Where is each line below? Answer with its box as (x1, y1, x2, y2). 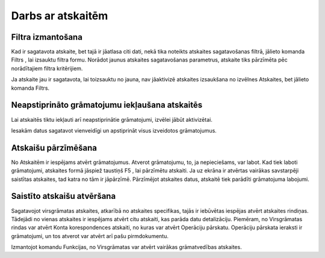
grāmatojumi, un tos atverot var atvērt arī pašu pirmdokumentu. (11, 232, 169, 239)
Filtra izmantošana (11, 32, 82, 42)
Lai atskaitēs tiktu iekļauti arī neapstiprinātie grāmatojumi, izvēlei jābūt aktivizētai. (11, 116, 213, 123)
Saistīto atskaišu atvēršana (11, 191, 116, 201)
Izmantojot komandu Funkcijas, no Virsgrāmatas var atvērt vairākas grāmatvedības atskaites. (11, 244, 242, 251)
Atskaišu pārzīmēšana (11, 142, 97, 153)
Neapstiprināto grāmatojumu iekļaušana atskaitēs (11, 100, 203, 110)
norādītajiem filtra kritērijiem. (11, 64, 83, 72)
